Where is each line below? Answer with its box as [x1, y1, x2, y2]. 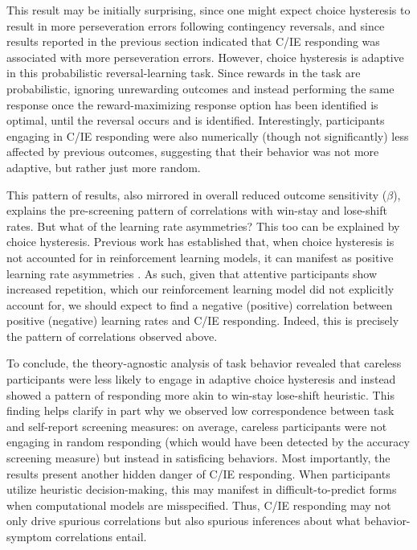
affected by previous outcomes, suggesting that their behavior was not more [6, 143, 379, 160]
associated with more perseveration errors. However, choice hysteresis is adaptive [6, 48, 404, 65]
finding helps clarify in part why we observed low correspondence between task [6, 402, 395, 419]
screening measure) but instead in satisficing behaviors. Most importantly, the [6, 449, 390, 466]
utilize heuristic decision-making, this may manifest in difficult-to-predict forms [6, 481, 397, 498]
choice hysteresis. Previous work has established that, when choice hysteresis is [6, 233, 395, 250]
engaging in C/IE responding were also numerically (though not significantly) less [6, 127, 409, 144]
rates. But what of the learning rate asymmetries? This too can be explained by [6, 217, 400, 234]
